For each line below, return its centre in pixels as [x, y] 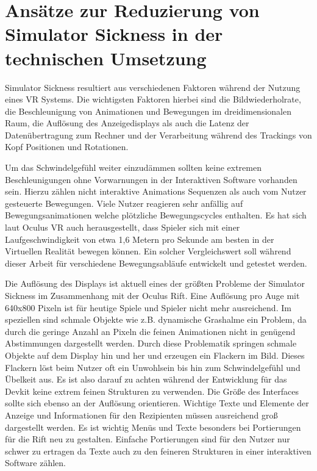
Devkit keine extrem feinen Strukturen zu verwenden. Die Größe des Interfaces [152, 391]
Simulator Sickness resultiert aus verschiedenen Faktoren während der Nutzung [153, 87]
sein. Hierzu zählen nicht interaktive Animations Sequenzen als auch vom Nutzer [156, 191]
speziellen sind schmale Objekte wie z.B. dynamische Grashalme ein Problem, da [156, 319]
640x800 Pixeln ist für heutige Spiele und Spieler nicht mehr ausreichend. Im [148, 307]
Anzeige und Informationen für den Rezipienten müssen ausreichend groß [141, 415]
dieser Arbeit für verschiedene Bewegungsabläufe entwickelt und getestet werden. [156, 263]
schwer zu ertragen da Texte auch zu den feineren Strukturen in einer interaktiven [158, 451]
